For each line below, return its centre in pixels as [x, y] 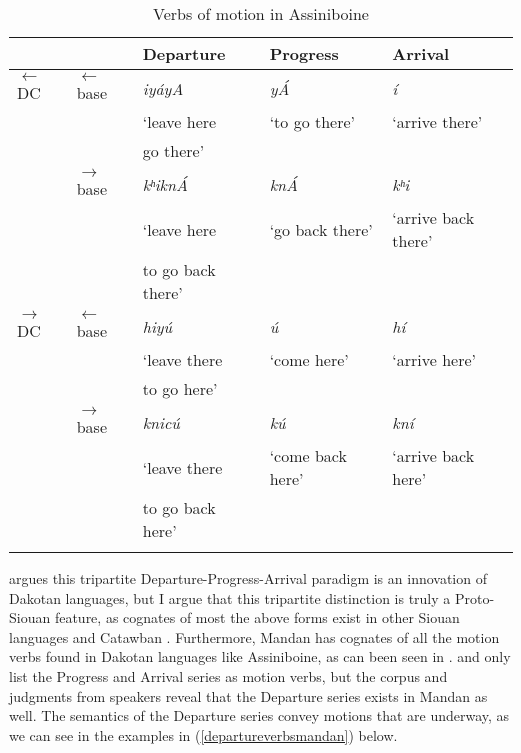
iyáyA [163, 88]
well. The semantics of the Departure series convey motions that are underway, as [259, 715]
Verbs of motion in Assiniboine [261, 13]
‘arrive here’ [434, 359]
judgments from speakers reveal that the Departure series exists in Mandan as [248, 695]
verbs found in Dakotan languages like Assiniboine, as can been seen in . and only [260, 656]
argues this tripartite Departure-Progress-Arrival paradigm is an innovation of [248, 578]
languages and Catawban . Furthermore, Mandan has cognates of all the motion [254, 636]
